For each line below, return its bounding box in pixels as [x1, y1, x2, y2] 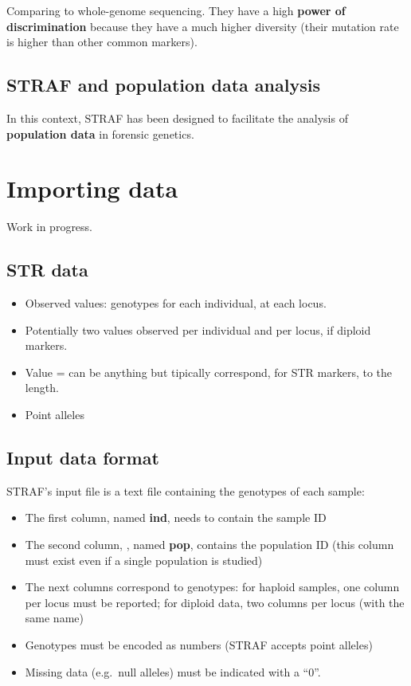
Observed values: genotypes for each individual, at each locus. [25, 295, 327, 312]
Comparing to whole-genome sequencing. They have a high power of [6, 2, 346, 18]
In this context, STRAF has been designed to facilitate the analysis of [6, 109, 348, 126]
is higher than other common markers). [6, 33, 198, 50]
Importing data [6, 172, 178, 205]
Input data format [6, 445, 159, 470]
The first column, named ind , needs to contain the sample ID [25, 509, 327, 526]
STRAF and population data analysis [6, 73, 320, 97]
